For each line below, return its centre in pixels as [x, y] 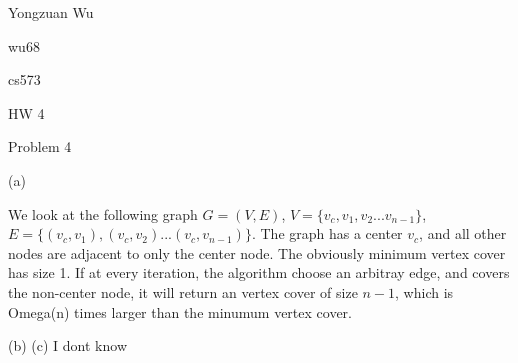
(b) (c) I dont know [67, 345]
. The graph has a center [327, 233]
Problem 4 [40, 146]
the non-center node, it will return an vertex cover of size [183, 291]
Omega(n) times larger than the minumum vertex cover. [180, 311]
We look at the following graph [103, 213]
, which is [424, 291]
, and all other [463, 233]
